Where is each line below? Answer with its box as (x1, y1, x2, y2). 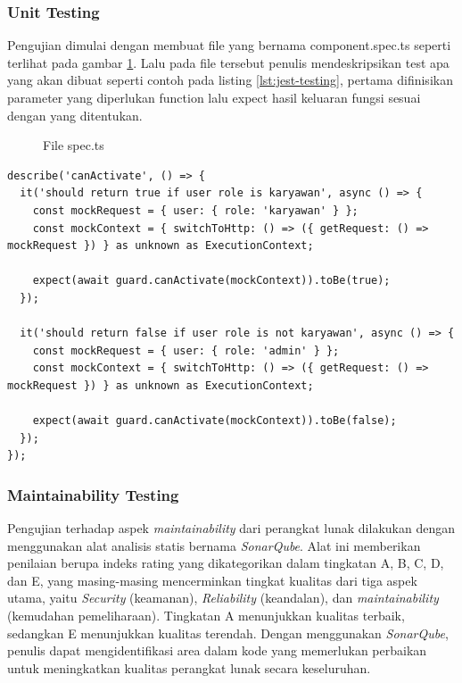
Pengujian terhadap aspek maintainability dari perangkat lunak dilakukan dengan (7, 519, 455, 537)
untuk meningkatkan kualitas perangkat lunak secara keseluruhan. (7, 658, 371, 677)
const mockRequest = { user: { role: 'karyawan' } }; (32, 204, 359, 217)
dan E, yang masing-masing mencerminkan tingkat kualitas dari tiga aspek (7, 571, 417, 589)
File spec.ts (43, 136, 104, 154)
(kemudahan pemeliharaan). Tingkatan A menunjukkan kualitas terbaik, (7, 606, 405, 625)
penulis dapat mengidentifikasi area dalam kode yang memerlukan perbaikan (7, 641, 427, 660)
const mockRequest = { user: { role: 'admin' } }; (32, 344, 340, 357)
